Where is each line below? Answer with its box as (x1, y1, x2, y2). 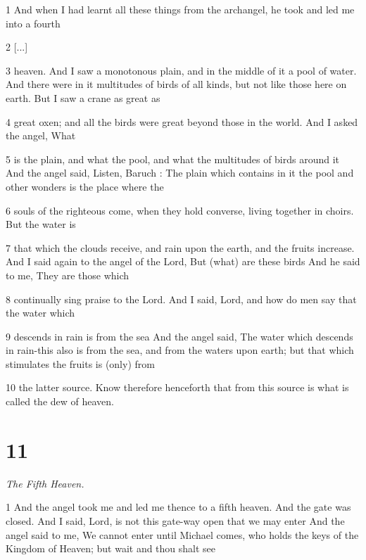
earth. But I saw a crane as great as (6, 90, 160, 105)
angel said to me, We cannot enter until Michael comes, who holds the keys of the (6, 527, 359, 542)
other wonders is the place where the (6, 179, 164, 193)
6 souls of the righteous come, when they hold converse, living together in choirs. (6, 203, 354, 217)
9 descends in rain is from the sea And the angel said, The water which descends (6, 329, 353, 343)
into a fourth (6, 15, 61, 30)
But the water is (6, 217, 76, 231)
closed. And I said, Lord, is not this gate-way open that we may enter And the (6, 513, 345, 528)
